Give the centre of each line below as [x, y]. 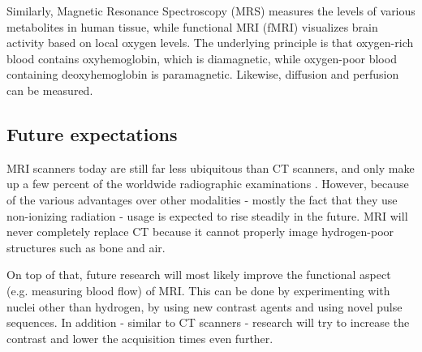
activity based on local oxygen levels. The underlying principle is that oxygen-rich [210, 43]
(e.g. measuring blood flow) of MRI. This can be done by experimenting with [198, 290]
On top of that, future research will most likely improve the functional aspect [199, 275]
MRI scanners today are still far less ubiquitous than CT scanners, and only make [211, 167]
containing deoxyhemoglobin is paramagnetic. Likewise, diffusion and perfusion [203, 74]
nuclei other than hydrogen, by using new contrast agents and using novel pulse [205, 306]
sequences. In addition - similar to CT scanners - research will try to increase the [208, 322]
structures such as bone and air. [86, 247]
